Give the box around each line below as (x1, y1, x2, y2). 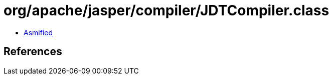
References (4, 45, 62, 58)
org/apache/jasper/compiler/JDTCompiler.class (4, 2, 329, 19)
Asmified (24, 28, 53, 37)
